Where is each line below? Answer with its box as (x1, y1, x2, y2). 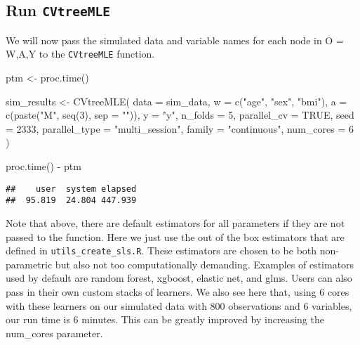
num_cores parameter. (6, 325, 103, 340)
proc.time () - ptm (6, 159, 81, 173)
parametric (6, 256, 53, 271)
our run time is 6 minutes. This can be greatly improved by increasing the (6, 312, 324, 327)
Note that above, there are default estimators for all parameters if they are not (6, 215, 345, 230)
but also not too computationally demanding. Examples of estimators (55, 256, 354, 271)
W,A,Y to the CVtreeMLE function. (6, 46, 155, 61)
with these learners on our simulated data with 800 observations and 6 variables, (6, 298, 352, 313)
